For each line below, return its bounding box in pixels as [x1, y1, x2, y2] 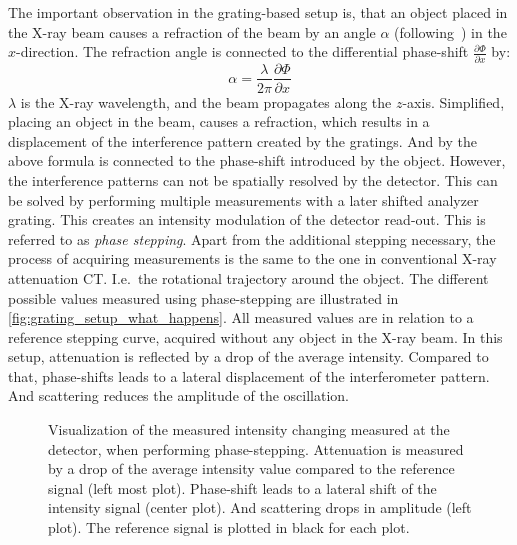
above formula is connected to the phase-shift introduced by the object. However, [8, 150, 506, 171]
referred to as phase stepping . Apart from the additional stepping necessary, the [8, 228, 496, 249]
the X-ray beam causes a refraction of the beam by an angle [8, 21, 376, 42]
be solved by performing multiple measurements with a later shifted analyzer [8, 189, 479, 210]
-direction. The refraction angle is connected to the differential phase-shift [16, 41, 469, 62]
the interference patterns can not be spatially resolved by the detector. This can [8, 169, 498, 190]
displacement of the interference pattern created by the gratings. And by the [8, 130, 477, 151]
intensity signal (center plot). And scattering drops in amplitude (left [48, 497, 472, 518]
